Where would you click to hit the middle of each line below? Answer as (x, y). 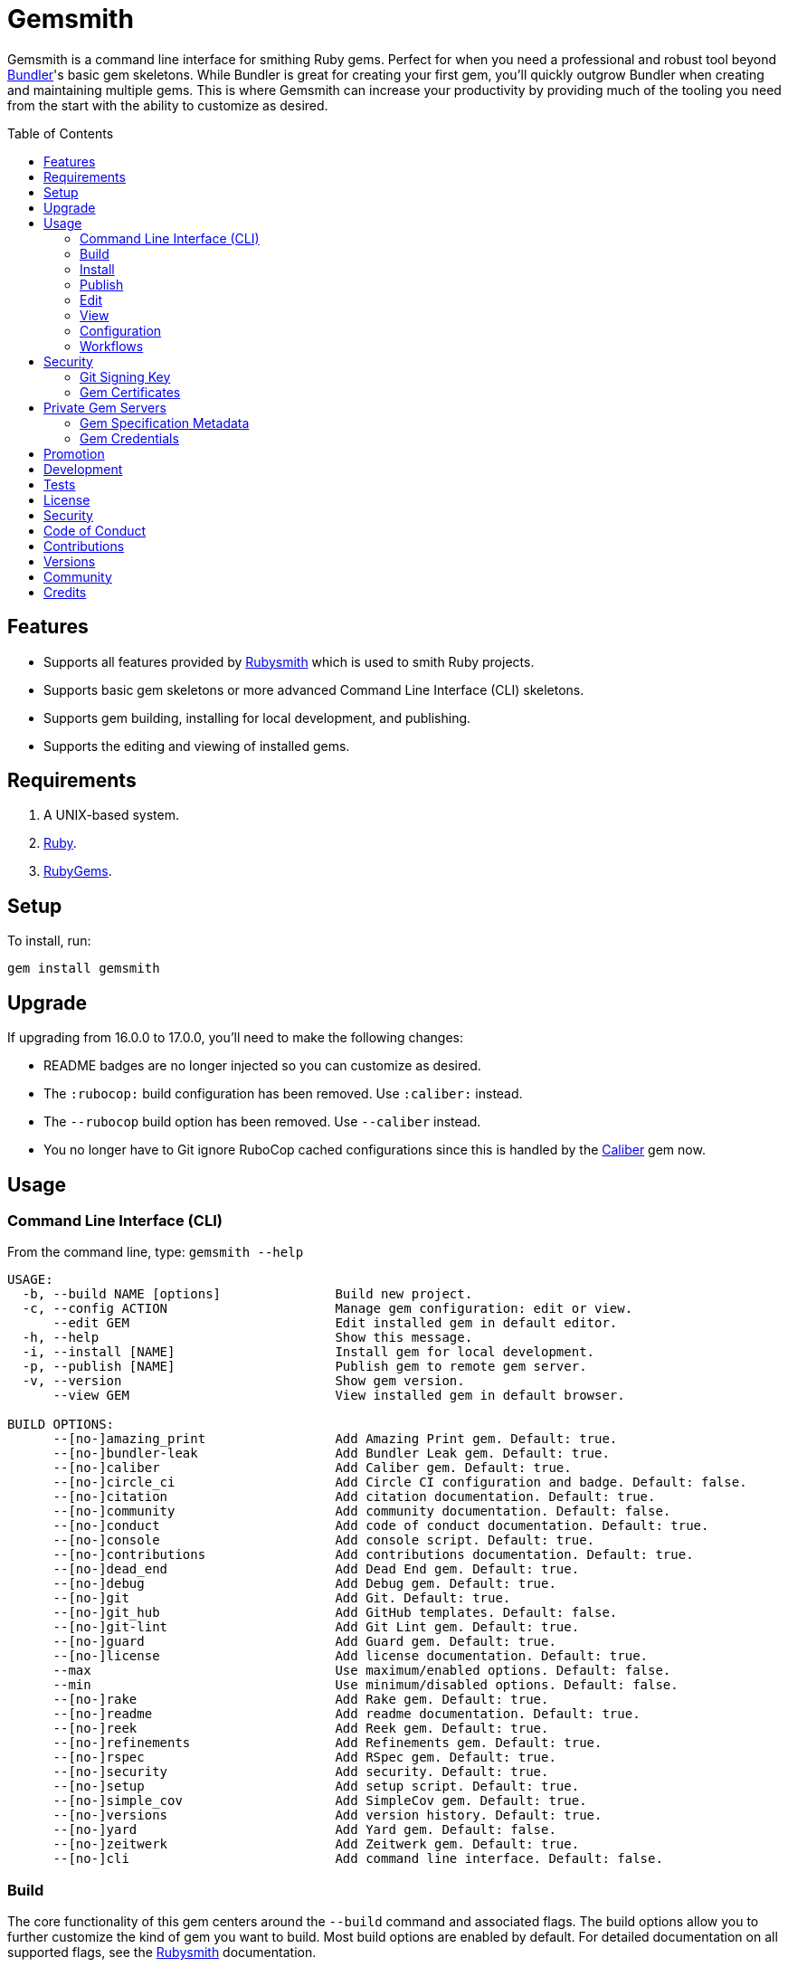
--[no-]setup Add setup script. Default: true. (316, 1786)
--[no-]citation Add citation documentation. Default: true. (354, 1497)
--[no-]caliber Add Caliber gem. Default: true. (312, 1468)
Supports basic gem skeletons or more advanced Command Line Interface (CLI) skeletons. (314, 689)
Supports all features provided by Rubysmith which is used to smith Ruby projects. (289, 661)
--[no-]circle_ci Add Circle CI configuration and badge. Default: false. (400, 1482)
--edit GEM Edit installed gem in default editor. (335, 1323)
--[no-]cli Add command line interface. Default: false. (358, 1859)
